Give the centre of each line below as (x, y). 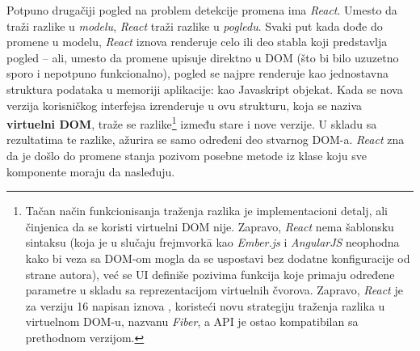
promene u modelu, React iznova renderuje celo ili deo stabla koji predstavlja (197, 42)
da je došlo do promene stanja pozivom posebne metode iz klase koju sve (187, 155)
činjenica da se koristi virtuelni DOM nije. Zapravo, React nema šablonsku (210, 226)
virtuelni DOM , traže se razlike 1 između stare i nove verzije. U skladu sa (192, 123)
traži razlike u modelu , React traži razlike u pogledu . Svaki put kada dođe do (195, 25)
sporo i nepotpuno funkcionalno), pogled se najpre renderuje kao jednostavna (197, 73)
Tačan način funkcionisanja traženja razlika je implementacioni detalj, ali (206, 211)
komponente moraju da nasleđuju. (91, 171)
